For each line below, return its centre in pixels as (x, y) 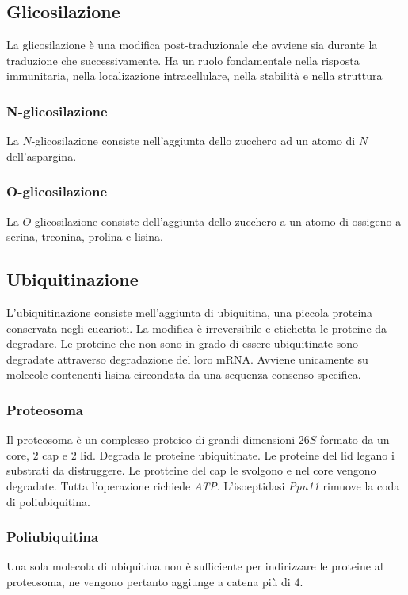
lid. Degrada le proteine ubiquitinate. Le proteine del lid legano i (237, 454)
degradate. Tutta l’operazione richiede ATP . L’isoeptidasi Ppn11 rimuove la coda (203, 485)
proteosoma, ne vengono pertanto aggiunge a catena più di (149, 581)
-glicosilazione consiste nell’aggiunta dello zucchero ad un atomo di (193, 141)
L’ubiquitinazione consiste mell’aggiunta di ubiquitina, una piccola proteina (190, 312)
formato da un (355, 439)
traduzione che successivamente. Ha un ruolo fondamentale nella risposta (183, 60)
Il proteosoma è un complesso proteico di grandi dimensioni (151, 439)
